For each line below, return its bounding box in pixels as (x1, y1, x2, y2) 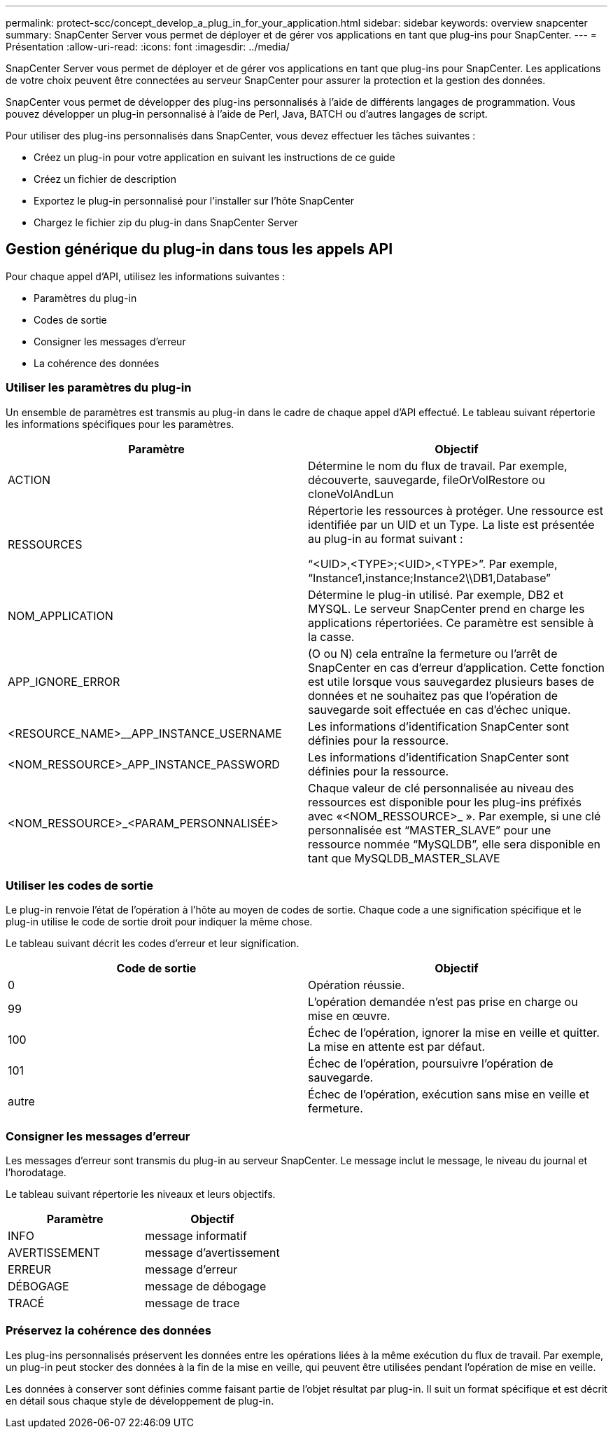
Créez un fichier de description (34, 173, 176, 185)
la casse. (308, 629, 355, 644)
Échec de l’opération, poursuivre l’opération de (308, 1056, 554, 1071)
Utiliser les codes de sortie (6, 878, 153, 892)
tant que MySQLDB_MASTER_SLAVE (308, 850, 500, 865)
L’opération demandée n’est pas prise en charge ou (308, 995, 578, 1009)
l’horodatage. (6, 1166, 66, 1179)
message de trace (145, 1296, 240, 1311)
